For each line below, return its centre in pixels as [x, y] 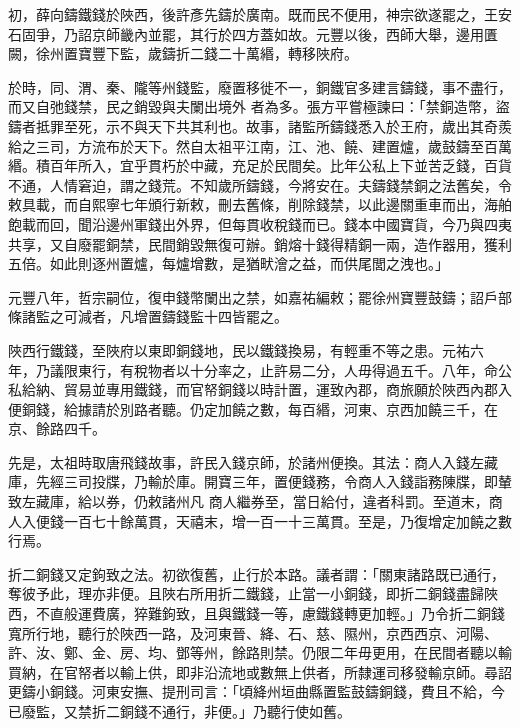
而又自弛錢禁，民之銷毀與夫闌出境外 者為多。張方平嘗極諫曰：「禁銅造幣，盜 [259, 106]
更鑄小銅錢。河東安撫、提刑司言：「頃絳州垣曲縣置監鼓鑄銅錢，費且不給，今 [256, 691]
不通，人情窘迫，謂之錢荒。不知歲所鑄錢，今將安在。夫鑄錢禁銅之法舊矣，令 [260, 184]
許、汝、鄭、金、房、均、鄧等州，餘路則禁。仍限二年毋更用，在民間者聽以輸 [260, 652]
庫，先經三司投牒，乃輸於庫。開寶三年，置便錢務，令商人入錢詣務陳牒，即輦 [260, 481]
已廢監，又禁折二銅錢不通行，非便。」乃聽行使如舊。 [179, 711]
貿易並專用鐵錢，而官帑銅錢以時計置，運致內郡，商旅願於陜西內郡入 [287, 389]
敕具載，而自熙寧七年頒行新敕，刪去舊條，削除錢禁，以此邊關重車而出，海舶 [260, 204]
